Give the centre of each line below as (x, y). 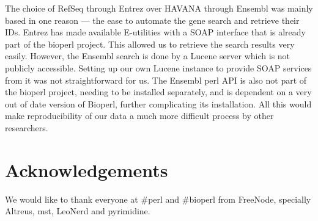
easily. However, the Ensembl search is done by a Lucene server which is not (148, 56)
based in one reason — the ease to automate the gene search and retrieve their (152, 20)
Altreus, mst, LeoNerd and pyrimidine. (78, 211)
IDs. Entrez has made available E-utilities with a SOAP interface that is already (155, 32)
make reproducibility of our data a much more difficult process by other (139, 116)
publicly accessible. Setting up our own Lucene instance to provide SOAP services (158, 67)
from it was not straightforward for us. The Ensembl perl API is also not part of (156, 80)
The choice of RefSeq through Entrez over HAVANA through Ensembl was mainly (159, 8)
